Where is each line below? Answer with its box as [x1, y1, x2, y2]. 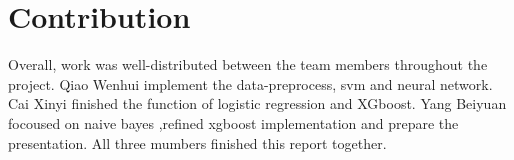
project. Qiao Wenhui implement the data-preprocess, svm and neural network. [8, 73, 493, 94]
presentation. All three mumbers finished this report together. [8, 132, 387, 153]
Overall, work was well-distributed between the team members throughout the [8, 54, 488, 75]
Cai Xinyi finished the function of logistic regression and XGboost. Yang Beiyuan [8, 93, 507, 114]
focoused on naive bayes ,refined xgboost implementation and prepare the [8, 112, 459, 133]
